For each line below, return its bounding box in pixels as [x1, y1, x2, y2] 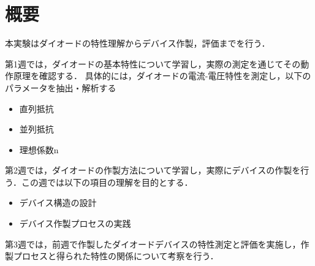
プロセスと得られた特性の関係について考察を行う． [13, 249, 219, 262]
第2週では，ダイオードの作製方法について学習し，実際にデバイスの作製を [5, 164, 301, 177]
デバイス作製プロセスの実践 [19, 217, 131, 230]
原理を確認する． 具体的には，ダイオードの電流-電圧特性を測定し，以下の [13, 69, 311, 82]
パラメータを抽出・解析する [5, 81, 116, 94]
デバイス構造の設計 [19, 196, 97, 209]
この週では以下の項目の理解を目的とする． [21, 175, 193, 188]
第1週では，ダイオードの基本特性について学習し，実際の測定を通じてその [5, 57, 301, 70]
